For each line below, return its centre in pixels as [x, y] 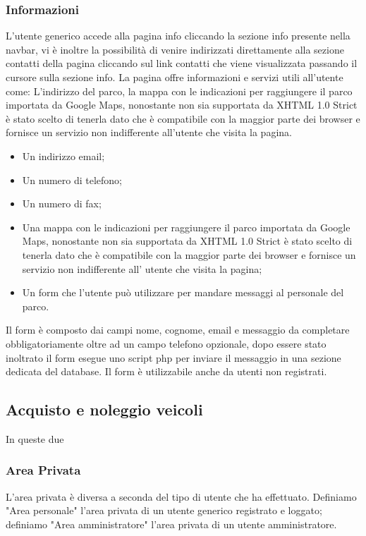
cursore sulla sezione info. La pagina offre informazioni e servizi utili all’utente [175, 77]
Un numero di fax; [62, 203]
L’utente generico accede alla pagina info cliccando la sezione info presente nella [178, 36]
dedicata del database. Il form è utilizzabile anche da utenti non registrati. [166, 371]
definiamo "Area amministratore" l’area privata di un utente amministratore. [171, 524]
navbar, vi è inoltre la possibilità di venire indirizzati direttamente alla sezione [175, 49]
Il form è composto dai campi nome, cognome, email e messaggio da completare [178, 330]
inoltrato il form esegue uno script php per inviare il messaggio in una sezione [173, 357]
